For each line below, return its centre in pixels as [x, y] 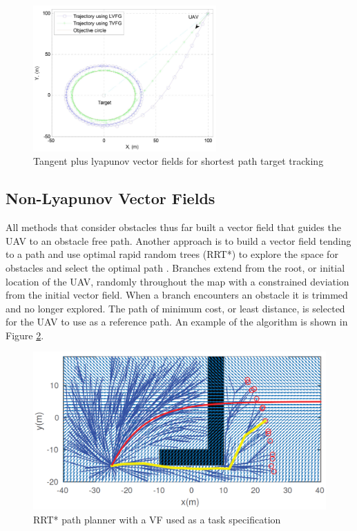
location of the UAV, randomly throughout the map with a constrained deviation [177, 281]
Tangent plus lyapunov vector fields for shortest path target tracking [178, 161]
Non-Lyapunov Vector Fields [110, 198]
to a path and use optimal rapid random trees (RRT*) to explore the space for [172, 254]
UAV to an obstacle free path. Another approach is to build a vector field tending [178, 240]
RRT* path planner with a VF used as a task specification [157, 520]
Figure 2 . [25, 335]
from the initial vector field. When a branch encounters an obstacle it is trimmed [177, 295]
